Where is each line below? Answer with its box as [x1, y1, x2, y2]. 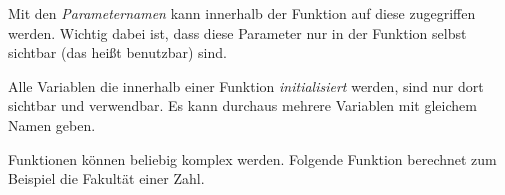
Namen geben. [8, 114, 96, 135]
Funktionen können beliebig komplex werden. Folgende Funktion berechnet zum [8, 148, 497, 169]
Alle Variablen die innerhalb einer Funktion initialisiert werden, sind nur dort [8, 75, 484, 96]
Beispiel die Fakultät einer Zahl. [8, 168, 205, 189]
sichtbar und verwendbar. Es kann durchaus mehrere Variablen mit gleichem [8, 95, 477, 116]
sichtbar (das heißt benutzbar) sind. [8, 42, 227, 63]
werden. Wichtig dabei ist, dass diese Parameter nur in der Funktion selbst [8, 22, 467, 43]
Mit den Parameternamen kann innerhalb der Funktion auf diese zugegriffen [8, 3, 476, 23]
